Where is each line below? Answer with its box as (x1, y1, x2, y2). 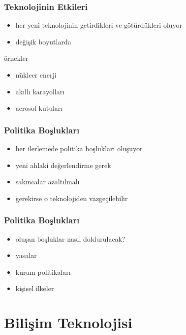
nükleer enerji (15, 70, 57, 80)
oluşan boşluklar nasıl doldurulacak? (15, 233, 125, 244)
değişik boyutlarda (15, 36, 71, 46)
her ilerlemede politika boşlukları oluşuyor (15, 143, 143, 153)
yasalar (15, 250, 37, 260)
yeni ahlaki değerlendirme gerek (15, 160, 111, 170)
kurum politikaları (15, 266, 71, 277)
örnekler (4, 53, 29, 63)
